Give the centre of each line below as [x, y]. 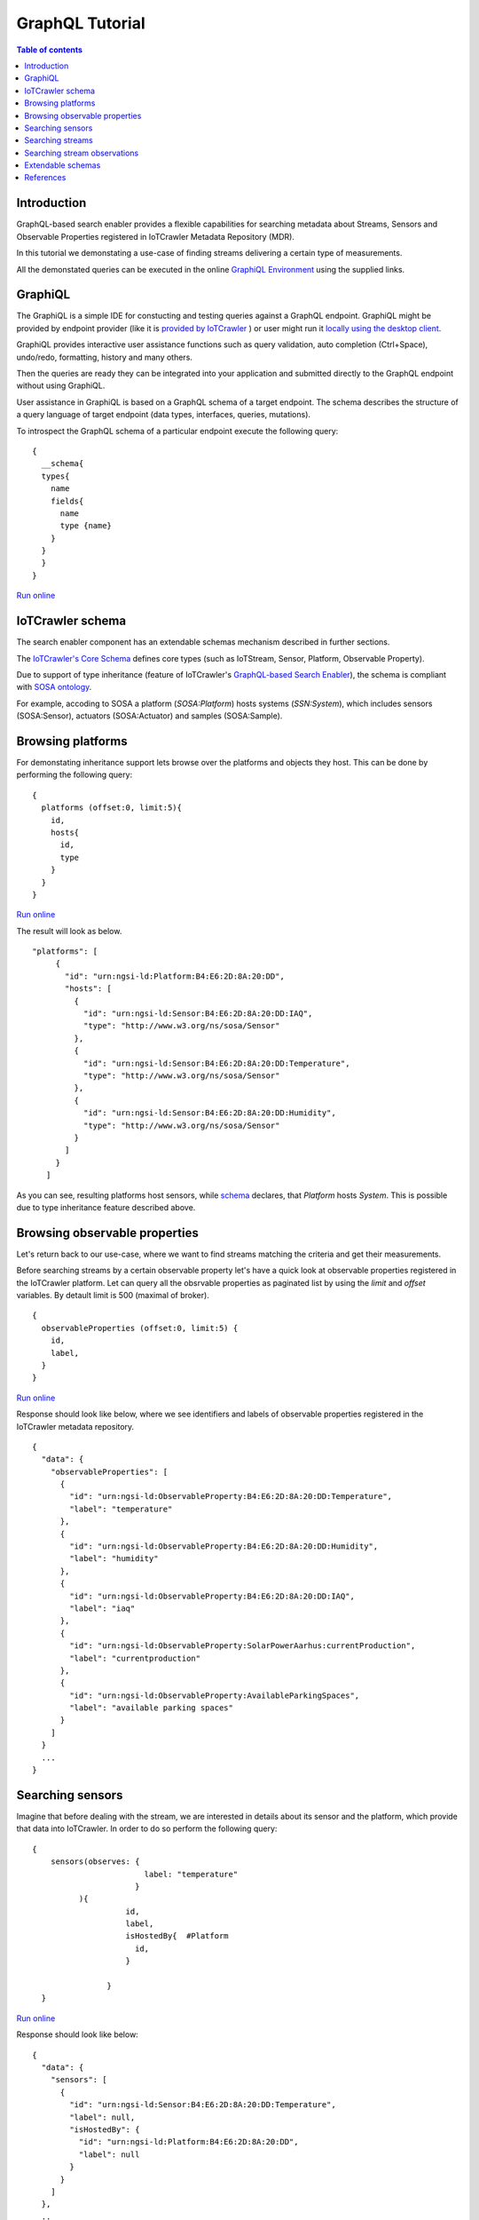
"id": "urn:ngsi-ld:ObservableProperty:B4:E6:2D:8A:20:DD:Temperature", [231, 1497]
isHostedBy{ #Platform [177, 1936]
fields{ [67, 501]
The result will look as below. [69, 931]
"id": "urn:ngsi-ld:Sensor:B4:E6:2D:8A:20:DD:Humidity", [209, 1113]
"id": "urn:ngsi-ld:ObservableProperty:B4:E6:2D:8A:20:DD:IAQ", [212, 1596]
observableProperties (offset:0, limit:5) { [140, 1328]
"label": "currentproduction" [135, 1658]
